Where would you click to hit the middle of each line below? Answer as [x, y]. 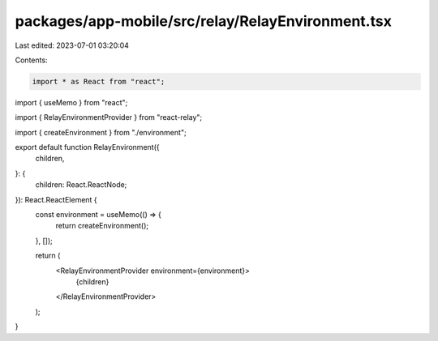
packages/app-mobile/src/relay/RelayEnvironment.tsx [204, 21]
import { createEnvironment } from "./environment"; [101, 132]
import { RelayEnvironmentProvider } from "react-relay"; [109, 117]
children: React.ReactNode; [81, 185]
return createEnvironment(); [102, 226]
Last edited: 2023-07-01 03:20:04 [72, 45]
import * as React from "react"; [99, 81]
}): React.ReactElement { [56, 199]
